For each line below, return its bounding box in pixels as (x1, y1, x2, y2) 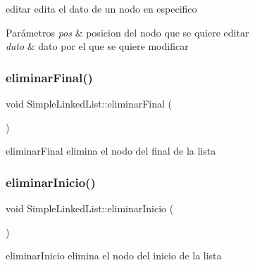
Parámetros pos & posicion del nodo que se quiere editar (6, 25, 249, 39)
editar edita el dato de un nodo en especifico (6, 1, 197, 15)
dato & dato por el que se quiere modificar (6, 39, 189, 53)
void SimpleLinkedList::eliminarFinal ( (6, 96, 173, 110)
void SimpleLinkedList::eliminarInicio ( (6, 201, 174, 215)
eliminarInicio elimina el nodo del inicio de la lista (6, 248, 222, 263)
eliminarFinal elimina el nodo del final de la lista (6, 143, 216, 158)
